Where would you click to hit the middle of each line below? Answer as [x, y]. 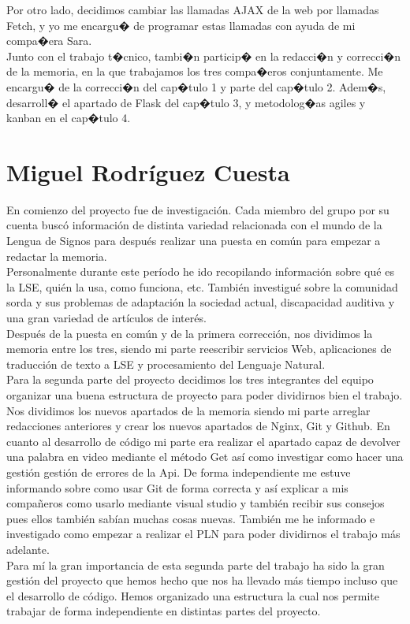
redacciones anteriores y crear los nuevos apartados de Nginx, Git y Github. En [198, 426]
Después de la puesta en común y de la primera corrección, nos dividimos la [190, 333]
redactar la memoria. [57, 256]
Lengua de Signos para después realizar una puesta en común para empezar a [194, 241]
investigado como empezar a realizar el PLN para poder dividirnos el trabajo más [203, 534]
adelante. [28, 549]
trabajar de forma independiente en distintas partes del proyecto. [164, 611]
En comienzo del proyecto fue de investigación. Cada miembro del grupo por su [198, 209]
